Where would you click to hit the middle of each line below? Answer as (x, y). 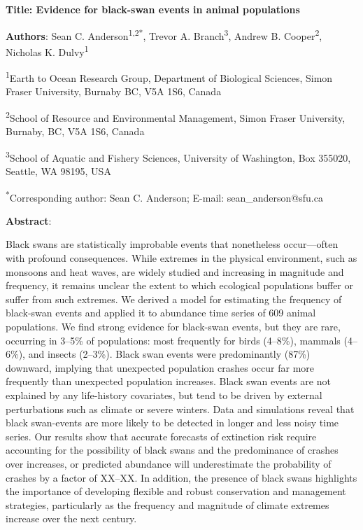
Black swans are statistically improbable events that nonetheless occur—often (172, 244)
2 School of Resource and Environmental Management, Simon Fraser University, (176, 116)
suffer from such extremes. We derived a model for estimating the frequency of (174, 299)
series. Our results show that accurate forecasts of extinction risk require (161, 436)
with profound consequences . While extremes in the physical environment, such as (181, 258)
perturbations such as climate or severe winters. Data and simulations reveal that (180, 409)
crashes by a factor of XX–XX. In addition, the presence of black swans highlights (181, 477)
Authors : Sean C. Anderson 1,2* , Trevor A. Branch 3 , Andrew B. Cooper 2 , (164, 34)
